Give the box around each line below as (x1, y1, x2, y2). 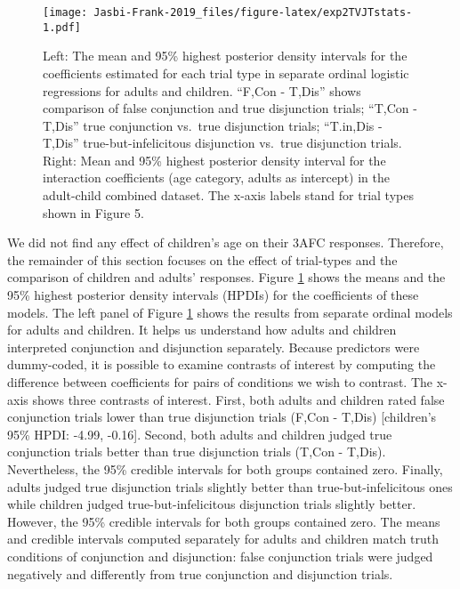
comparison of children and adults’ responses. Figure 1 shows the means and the (7, 268, 446, 286)
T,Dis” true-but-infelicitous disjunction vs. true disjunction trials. (43, 133, 402, 152)
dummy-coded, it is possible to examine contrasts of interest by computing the (7, 355, 436, 374)
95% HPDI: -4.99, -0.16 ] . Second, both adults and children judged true (7, 424, 392, 443)
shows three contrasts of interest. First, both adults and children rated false (32, 390, 445, 408)
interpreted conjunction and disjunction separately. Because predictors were (7, 337, 420, 356)
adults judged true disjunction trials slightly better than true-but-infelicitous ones (7, 477, 453, 496)
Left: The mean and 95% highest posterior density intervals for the (43, 46, 408, 65)
